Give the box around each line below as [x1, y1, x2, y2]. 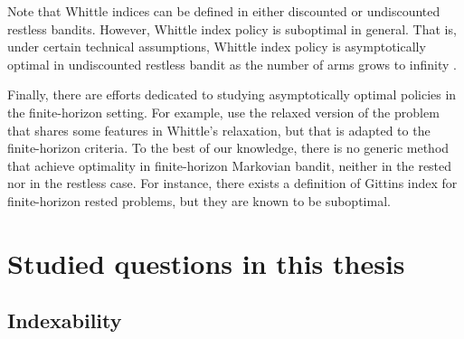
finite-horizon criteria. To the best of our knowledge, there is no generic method [7, 138, 450, 157]
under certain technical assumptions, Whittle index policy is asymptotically [7, 37, 426, 56]
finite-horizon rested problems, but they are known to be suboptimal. [7, 191, 391, 210]
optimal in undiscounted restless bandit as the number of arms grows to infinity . [7, 54, 457, 73]
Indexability [7, 306, 122, 334]
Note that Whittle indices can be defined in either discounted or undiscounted [7, 2, 440, 20]
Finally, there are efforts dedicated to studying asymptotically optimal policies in [7, 85, 457, 104]
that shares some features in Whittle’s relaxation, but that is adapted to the [7, 120, 431, 139]
